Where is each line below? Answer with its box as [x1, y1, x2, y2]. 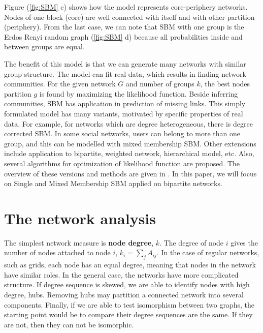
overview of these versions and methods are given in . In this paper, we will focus [4, 168, 257, 178]
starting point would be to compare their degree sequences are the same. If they [4, 309, 253, 320]
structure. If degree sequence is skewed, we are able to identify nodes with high [4, 279, 250, 290]
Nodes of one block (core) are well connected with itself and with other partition [4, 11, 255, 22]
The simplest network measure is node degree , [4, 237, 154, 248]
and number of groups [126, 78, 194, 89]
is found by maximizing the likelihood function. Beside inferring [39, 88, 238, 99]
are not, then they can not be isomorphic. [4, 319, 134, 329]
